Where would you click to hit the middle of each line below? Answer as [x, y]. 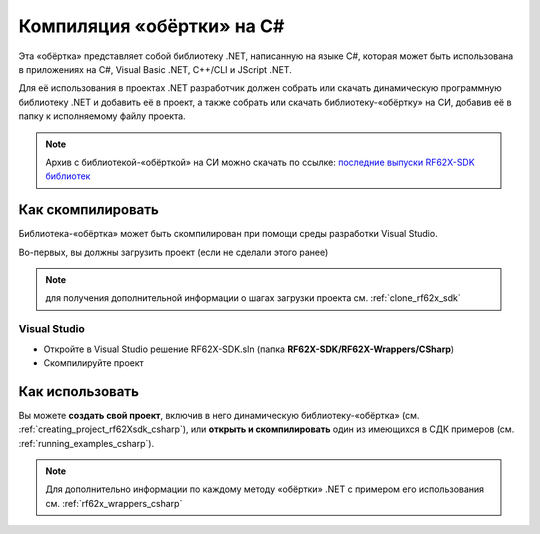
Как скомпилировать [88, 210]
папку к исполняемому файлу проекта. [102, 116]
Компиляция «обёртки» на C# [151, 26]
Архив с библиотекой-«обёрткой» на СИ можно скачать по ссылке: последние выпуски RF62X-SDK [260, 162]
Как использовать [79, 391]
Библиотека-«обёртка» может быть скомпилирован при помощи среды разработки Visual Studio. [228, 234]
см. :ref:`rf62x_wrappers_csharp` [114, 503]
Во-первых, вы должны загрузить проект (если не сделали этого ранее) [173, 252]
